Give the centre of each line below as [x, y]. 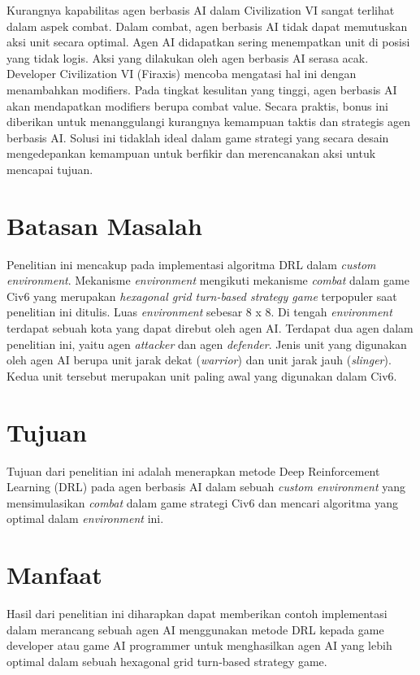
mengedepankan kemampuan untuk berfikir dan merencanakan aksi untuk [191, 153]
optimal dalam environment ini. [85, 518]
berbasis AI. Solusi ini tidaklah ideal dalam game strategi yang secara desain [198, 137]
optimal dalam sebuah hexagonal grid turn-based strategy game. [167, 661]
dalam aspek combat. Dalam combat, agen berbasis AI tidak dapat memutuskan [207, 26]
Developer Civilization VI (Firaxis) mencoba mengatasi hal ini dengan [182, 74]
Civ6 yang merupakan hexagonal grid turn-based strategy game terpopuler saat [202, 296]
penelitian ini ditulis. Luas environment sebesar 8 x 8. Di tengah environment [199, 312]
